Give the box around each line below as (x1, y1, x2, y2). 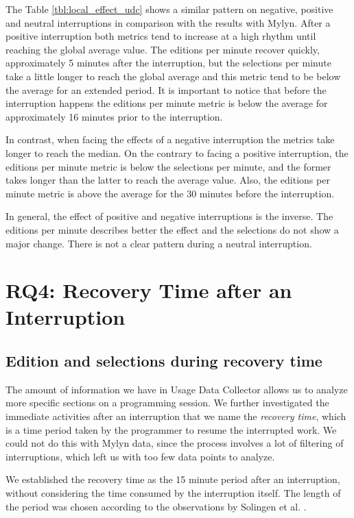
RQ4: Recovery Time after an (5, 276, 292, 304)
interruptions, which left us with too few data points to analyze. (5, 449, 275, 463)
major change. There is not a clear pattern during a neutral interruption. (5, 236, 312, 250)
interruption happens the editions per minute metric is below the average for (5, 96, 328, 110)
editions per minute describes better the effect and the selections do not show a (5, 222, 339, 236)
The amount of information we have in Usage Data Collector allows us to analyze (5, 382, 348, 396)
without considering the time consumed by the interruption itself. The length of (5, 486, 341, 500)
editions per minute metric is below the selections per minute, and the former (5, 159, 331, 173)
